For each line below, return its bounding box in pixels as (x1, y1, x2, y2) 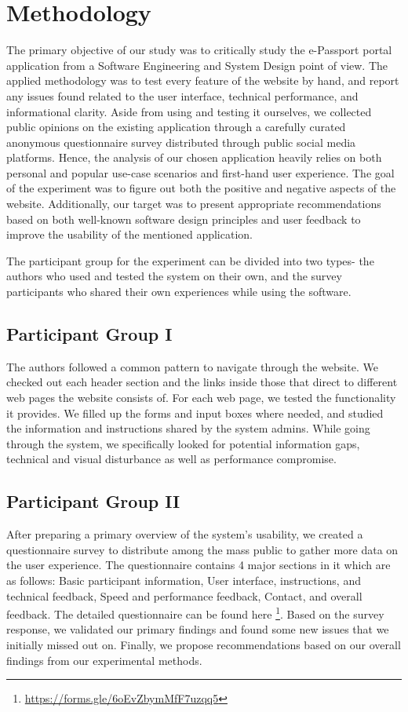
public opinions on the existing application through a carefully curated (6, 119, 346, 135)
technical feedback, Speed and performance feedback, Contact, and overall (6, 587, 362, 604)
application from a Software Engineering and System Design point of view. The (6, 57, 388, 73)
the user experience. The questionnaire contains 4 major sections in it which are (6, 557, 391, 573)
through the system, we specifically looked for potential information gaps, (6, 435, 360, 451)
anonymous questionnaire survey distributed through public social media (6, 133, 356, 150)
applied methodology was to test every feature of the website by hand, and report (6, 72, 399, 89)
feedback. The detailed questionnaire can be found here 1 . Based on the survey (6, 604, 384, 622)
